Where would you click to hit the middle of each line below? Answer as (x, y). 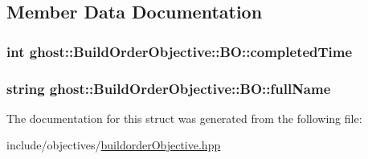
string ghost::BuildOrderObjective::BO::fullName (169, 88)
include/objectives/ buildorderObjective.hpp (114, 145)
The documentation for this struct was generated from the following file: (184, 118)
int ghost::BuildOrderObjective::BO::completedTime (180, 51)
